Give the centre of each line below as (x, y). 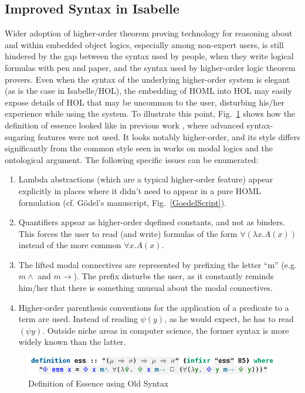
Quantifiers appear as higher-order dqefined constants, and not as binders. (152, 222)
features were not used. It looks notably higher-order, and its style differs (169, 136)
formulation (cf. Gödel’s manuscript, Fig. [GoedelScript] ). (123, 202)
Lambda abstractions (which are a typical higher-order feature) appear (146, 179)
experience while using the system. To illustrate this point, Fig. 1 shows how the (150, 114)
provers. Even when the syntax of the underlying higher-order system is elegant (148, 79)
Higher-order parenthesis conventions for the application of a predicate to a (154, 307)
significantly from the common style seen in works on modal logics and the (139, 148)
